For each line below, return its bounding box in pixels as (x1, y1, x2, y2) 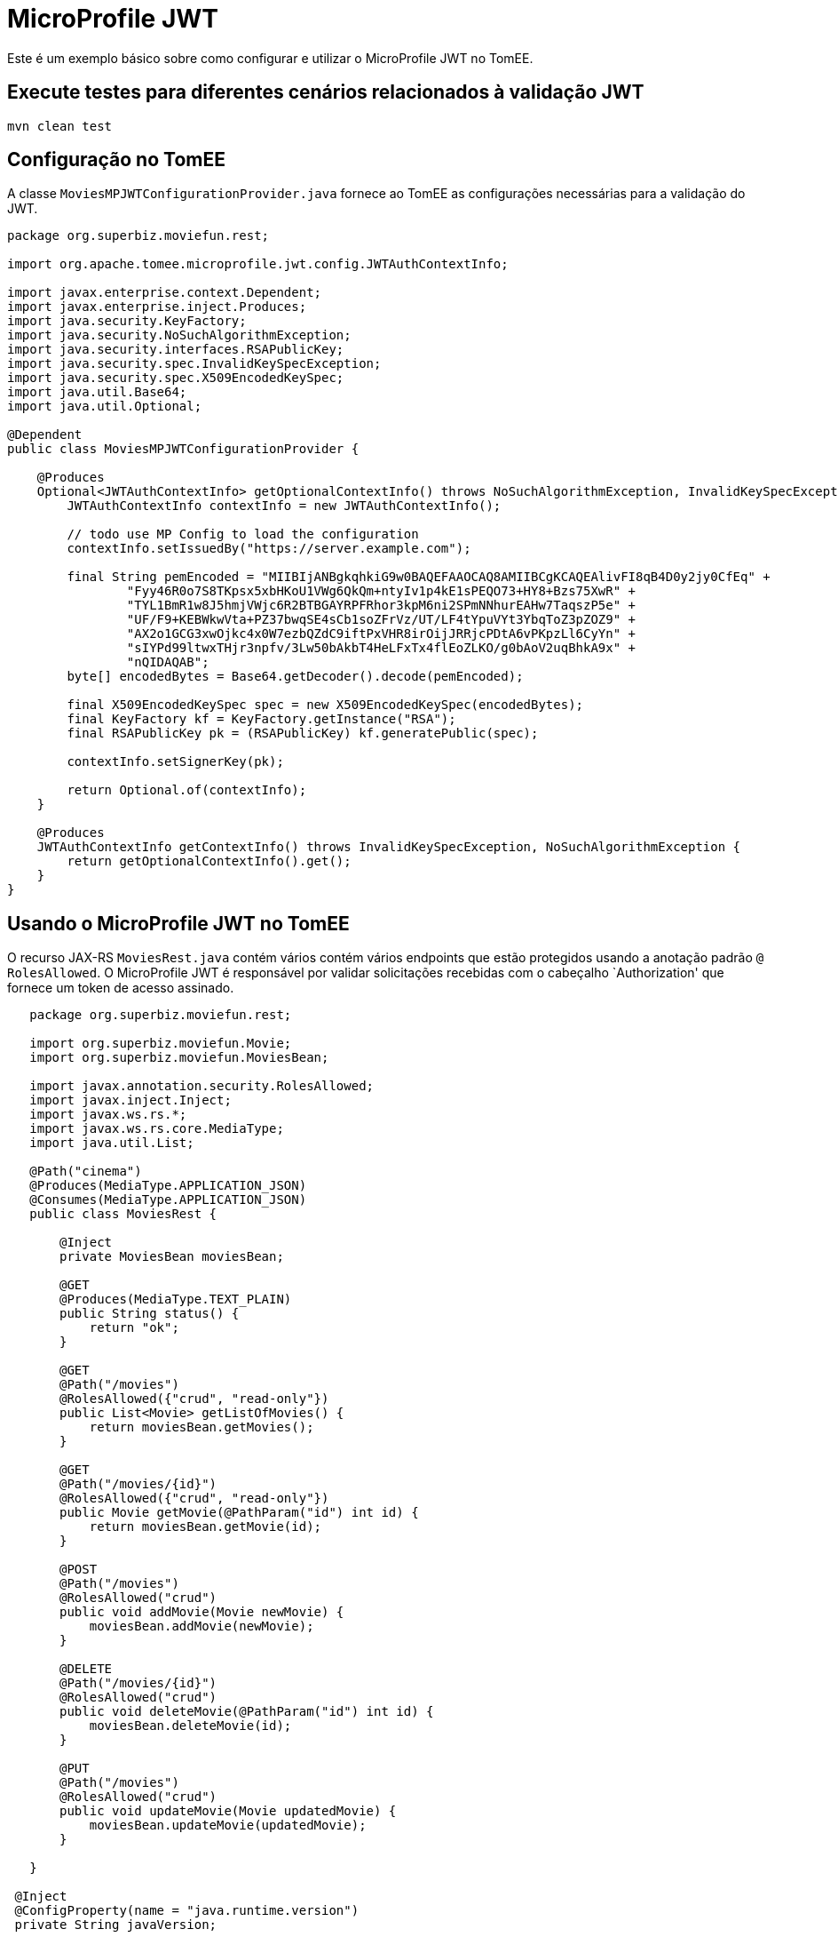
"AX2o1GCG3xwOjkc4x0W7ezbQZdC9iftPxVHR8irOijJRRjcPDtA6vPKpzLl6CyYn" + (126, 626, 636, 642)
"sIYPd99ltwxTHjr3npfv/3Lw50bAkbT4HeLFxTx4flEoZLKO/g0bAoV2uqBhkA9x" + (126, 641, 636, 656)
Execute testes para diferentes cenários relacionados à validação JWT (7, 81, 644, 104)
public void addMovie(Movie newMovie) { (59, 1605, 344, 1620)
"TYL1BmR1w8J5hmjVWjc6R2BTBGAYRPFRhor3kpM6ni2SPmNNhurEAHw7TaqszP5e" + (126, 598, 636, 613)
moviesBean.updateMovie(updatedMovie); (89, 1818, 367, 1833)
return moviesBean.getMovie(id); (89, 1519, 322, 1534)
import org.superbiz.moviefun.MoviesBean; (29, 1050, 329, 1065)
